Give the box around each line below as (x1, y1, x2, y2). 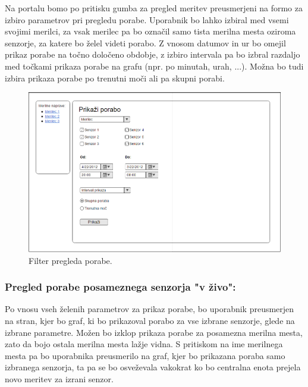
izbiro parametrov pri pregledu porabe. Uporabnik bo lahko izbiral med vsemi (5, 13, 289, 26)
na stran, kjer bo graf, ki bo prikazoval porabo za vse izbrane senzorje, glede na (5, 314, 295, 326)
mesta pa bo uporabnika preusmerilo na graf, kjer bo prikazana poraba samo (5, 349, 285, 361)
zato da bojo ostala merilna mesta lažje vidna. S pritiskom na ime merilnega (5, 338, 283, 350)
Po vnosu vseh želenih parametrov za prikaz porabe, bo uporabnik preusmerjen (5, 303, 294, 315)
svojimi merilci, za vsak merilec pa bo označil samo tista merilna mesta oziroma (5, 25, 296, 37)
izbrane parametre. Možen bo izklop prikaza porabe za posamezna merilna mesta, (5, 326, 303, 338)
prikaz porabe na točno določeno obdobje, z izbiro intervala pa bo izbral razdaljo (5, 48, 300, 61)
